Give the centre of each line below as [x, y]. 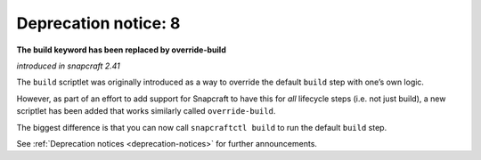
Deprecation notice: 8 [98, 23]
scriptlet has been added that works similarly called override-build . [146, 111]
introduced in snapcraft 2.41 [68, 66]
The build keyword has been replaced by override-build [121, 50]
